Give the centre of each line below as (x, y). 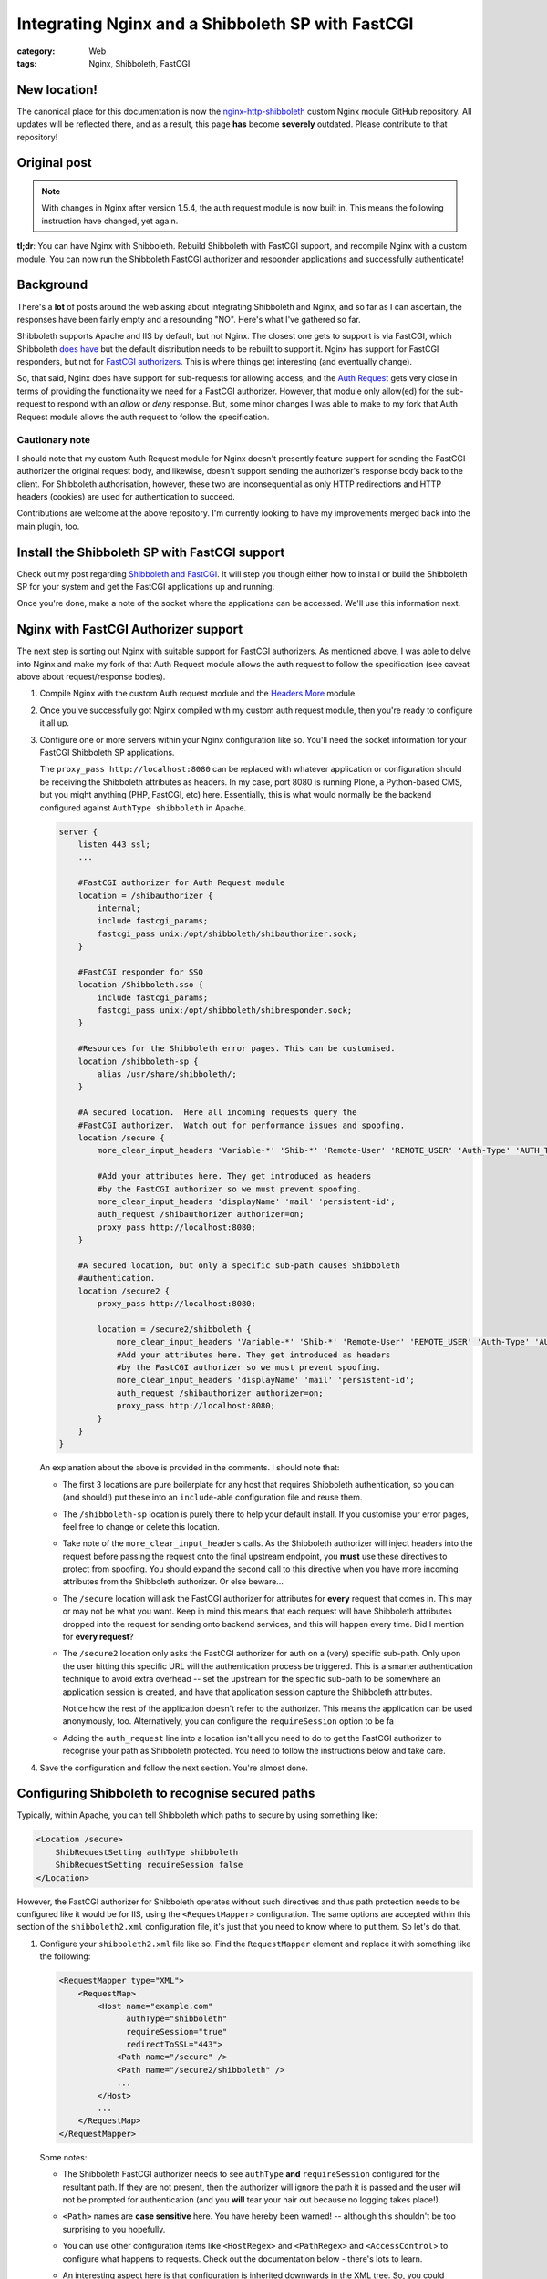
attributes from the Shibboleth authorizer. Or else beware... (173, 1582)
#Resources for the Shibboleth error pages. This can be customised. (237, 1049)
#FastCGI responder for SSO (141, 972)
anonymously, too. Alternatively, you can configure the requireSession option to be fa (228, 1721)
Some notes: (63, 2157)
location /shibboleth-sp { (139, 1061)
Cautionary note (54, 440)
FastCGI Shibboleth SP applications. (107, 753)
